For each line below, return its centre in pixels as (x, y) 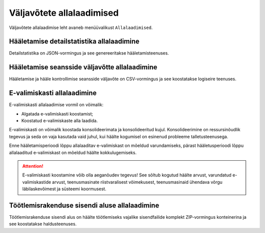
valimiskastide (37, 182)
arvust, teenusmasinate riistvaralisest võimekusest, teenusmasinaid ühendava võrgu (137, 182)
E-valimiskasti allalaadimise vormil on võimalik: (56, 105)
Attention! (33, 166)
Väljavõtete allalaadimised (64, 13)
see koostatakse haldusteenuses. (43, 224)
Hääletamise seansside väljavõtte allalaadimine (83, 67)
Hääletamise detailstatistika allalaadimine (74, 42)
